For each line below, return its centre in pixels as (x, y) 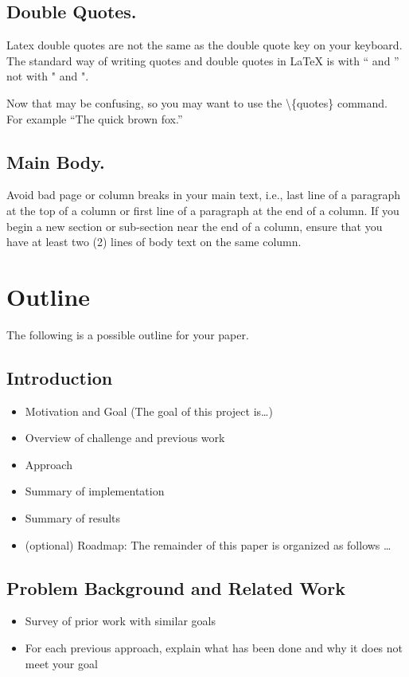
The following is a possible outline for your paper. (128, 334)
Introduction (60, 377)
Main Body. (56, 161)
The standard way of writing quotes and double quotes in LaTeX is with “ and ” (203, 60)
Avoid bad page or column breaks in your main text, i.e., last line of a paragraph (204, 195)
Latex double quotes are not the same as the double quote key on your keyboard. (204, 45)
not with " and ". (48, 76)
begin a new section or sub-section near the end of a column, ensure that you (195, 226)
